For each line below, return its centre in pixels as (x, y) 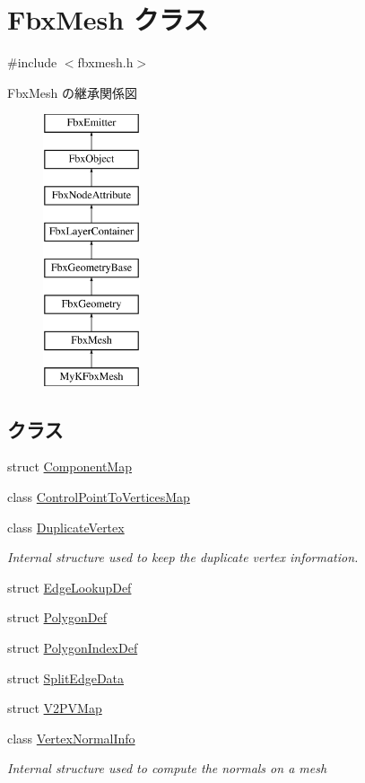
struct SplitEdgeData (66, 677)
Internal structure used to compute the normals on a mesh (167, 768)
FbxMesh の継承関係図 (72, 92)
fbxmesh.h (105, 62)
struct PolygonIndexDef (73, 648)
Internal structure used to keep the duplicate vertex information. (183, 557)
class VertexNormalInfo (71, 738)
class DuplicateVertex (66, 527)
